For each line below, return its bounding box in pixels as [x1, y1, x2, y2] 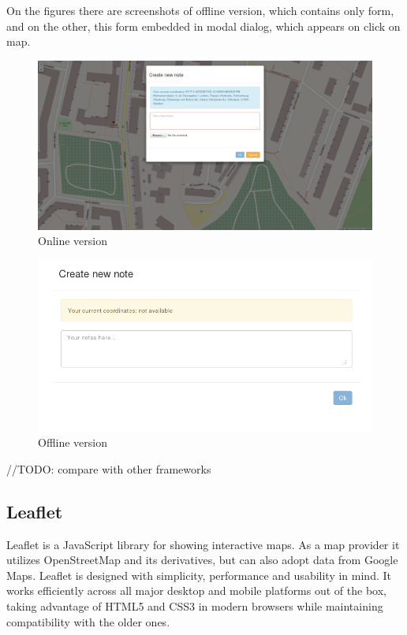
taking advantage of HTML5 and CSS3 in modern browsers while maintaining [6, 597, 383, 614]
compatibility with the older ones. [6, 613, 170, 629]
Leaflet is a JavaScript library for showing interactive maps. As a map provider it [6, 536, 400, 552]
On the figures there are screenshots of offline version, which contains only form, [6, 2, 394, 18]
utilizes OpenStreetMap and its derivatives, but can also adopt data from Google [6, 551, 398, 568]
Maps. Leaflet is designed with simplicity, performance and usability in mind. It [6, 566, 391, 583]
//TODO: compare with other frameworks [6, 460, 211, 477]
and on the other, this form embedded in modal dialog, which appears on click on [6, 17, 401, 34]
